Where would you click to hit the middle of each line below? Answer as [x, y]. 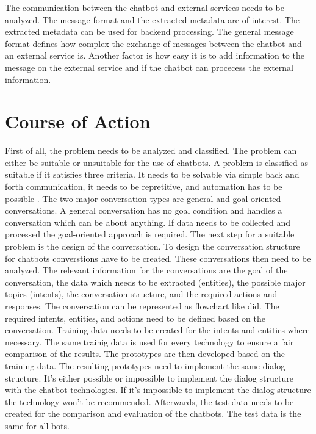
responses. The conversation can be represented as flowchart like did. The [142, 306]
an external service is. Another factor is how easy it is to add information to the [155, 55]
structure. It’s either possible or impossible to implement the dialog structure [149, 378]
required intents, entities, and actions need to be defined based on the [135, 318]
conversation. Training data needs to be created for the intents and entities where [157, 330]
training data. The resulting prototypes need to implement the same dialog [145, 365]
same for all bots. [37, 425]
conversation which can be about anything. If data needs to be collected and [148, 222]
